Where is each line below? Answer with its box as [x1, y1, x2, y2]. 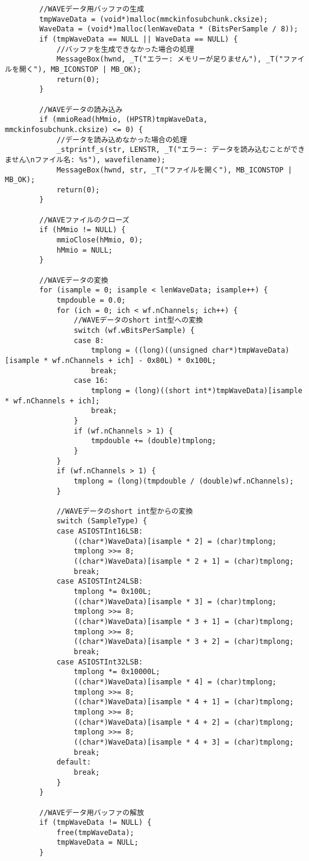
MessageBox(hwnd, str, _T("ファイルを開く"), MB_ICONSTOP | [56, 165, 292, 174]
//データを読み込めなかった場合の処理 [56, 135, 187, 144]
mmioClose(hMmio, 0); [56, 236, 143, 245]
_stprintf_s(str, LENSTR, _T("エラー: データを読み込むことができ [56, 145, 305, 154]
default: [56, 758, 92, 767]
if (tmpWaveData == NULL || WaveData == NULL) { [39, 34, 238, 43]
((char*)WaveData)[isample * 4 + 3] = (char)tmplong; [73, 737, 294, 746]
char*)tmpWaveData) [211, 346, 290, 355]
